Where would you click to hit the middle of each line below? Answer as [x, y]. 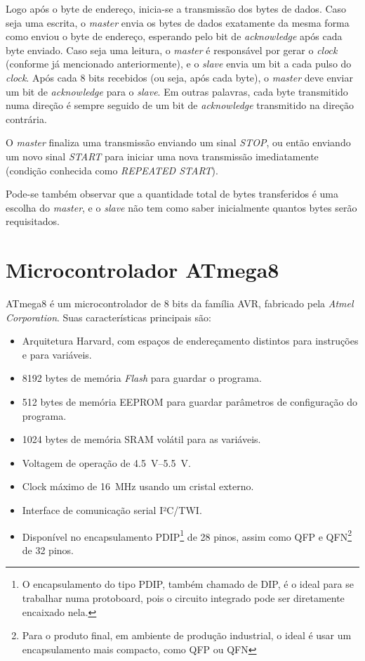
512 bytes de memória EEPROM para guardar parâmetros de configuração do [190, 402]
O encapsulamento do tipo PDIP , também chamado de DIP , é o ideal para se [188, 584]
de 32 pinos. [48, 550]
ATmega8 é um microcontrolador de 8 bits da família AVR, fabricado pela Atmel [180, 303]
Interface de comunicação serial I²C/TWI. [112, 509]
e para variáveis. [57, 354]
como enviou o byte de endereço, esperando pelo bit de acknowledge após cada [174, 36]
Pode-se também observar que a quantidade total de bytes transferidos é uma [172, 194]
